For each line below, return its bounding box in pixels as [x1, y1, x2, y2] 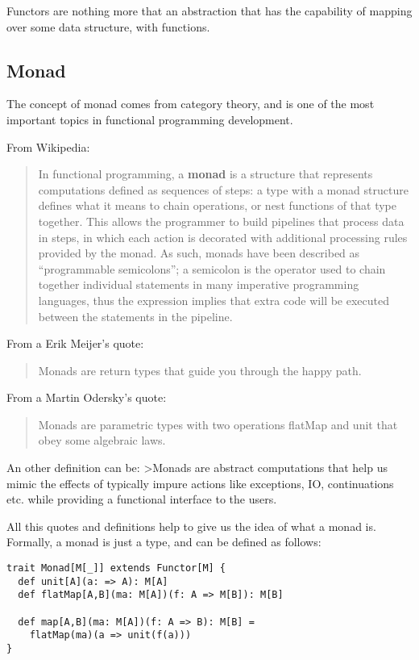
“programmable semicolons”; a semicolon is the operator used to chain [38, 260, 386, 277]
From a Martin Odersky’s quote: [6, 389, 167, 406]
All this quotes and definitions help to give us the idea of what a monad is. [6, 517, 376, 534]
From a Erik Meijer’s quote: [6, 335, 144, 352]
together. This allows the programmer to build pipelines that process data [38, 212, 404, 229]
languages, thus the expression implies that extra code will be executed [38, 291, 390, 308]
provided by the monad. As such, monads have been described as [38, 244, 360, 261]
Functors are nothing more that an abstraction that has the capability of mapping [6, 2, 413, 19]
